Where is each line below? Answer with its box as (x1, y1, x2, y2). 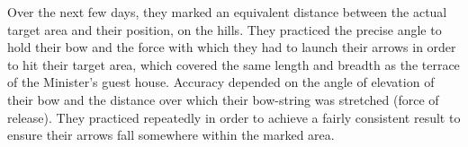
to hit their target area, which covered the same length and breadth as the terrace (7, 55, 460, 73)
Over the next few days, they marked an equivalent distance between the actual (7, 3, 447, 21)
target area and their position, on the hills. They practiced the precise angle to (7, 20, 442, 39)
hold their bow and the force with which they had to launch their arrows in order (7, 38, 456, 56)
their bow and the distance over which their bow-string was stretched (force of (7, 90, 439, 108)
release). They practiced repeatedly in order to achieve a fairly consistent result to (7, 108, 461, 126)
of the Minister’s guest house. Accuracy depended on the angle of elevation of (7, 73, 435, 91)
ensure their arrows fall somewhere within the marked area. (7, 125, 335, 144)
